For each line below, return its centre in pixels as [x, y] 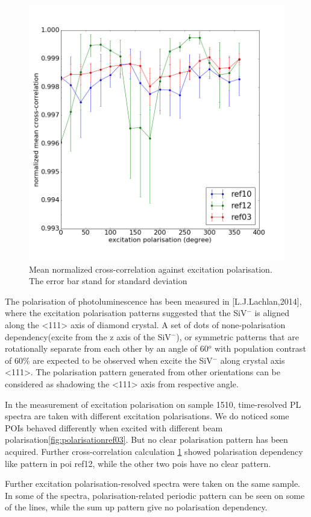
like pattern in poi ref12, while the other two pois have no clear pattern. [138, 463]
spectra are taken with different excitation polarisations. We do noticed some [147, 416]
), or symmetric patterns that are [237, 336]
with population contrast [260, 348]
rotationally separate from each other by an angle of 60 [107, 348]
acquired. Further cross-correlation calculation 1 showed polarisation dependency [154, 451]
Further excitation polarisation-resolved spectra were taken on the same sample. [153, 484]
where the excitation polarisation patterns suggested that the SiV [126, 313]
